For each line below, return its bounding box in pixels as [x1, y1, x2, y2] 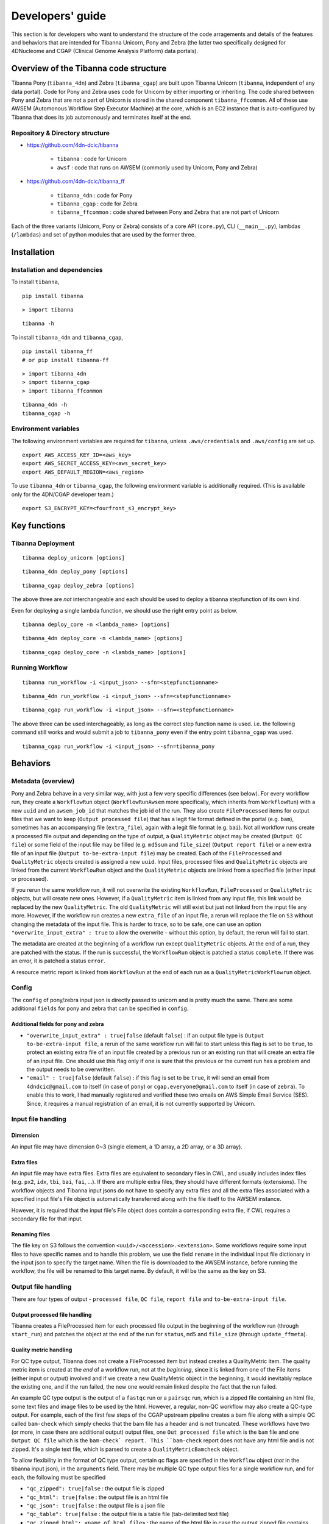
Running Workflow [11, 663, 68, 672]
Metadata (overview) [11, 777, 75, 786]
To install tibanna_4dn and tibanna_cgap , [11, 333, 124, 341]
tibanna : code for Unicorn [57, 155, 127, 163]
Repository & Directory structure [11, 129, 110, 137]
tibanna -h [22, 320, 55, 327]
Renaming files [11, 1230, 51, 1237]
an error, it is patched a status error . [11, 957, 106, 964]
